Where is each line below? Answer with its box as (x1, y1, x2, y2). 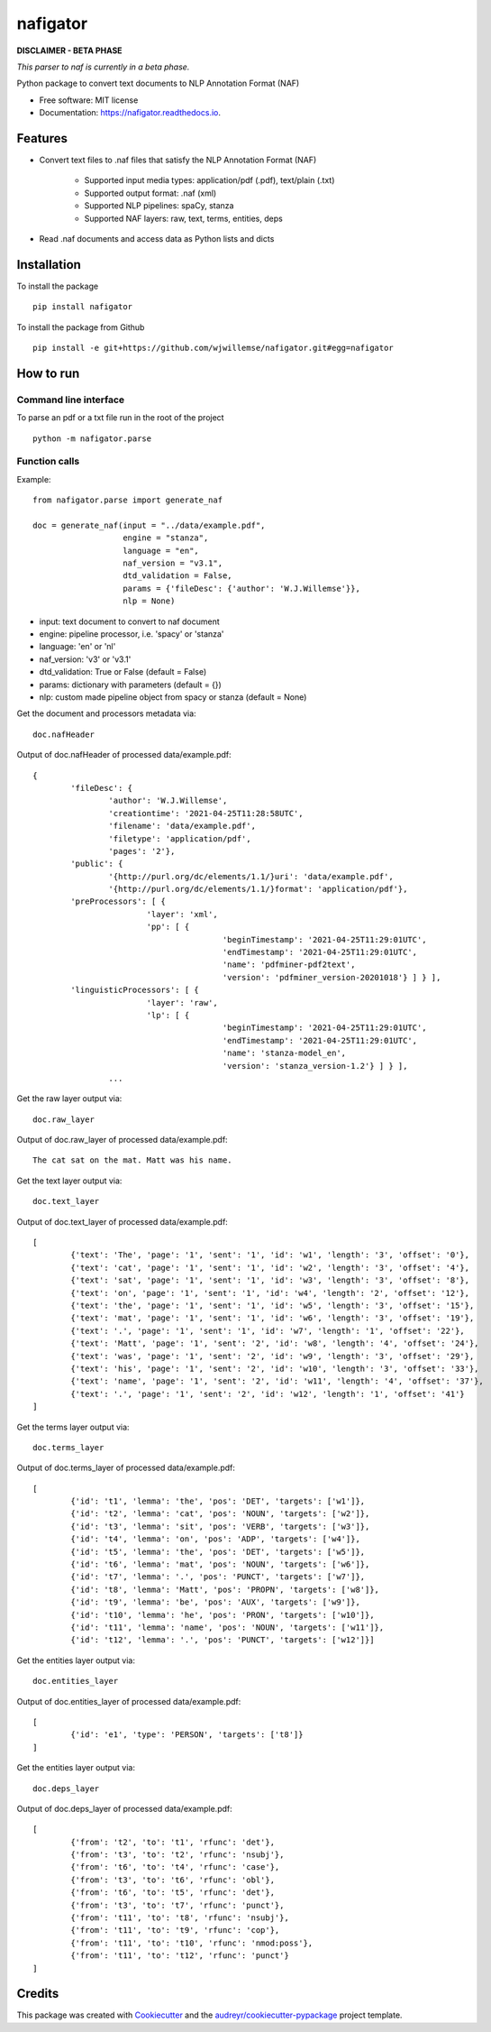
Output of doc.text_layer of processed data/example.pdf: (16, 1216, 229, 1227)
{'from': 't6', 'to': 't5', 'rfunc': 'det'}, (70, 1888, 275, 1898)
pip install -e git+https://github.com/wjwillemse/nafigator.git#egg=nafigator (32, 343, 394, 354)
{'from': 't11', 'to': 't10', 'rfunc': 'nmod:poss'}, (70, 1937, 314, 1948)
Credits (16, 1986, 59, 2001)
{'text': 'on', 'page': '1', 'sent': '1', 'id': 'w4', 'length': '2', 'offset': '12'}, (70, 1288, 470, 1298)
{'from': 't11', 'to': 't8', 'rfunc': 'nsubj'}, (70, 1913, 290, 1923)
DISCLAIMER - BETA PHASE (16, 45, 123, 56)
